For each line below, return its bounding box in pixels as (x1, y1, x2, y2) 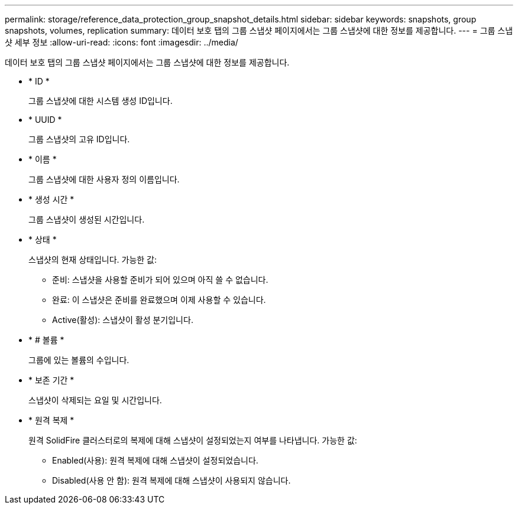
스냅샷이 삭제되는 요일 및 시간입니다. (28, 395, 162, 405)
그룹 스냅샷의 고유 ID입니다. (28, 134, 130, 144)
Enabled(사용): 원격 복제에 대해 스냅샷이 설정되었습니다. (52, 455, 258, 465)
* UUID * (28, 115, 62, 125)
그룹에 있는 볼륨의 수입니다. (28, 355, 129, 365)
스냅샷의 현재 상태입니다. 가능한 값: (28, 255, 157, 265)
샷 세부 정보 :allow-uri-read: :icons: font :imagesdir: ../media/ (5, 37, 238, 47)
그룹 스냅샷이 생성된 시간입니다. (28, 214, 145, 224)
